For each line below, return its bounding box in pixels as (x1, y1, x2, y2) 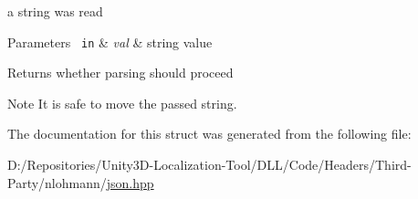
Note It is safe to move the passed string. (7, 93, 237, 112)
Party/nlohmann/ (7, 173, 107, 192)
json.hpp (106, 173, 154, 192)
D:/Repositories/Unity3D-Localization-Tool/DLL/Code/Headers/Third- (7, 155, 412, 174)
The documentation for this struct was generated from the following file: (7, 124, 412, 143)
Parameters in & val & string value (7, 32, 213, 51)
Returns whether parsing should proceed (7, 63, 234, 82)
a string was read (7, 2, 103, 20)
